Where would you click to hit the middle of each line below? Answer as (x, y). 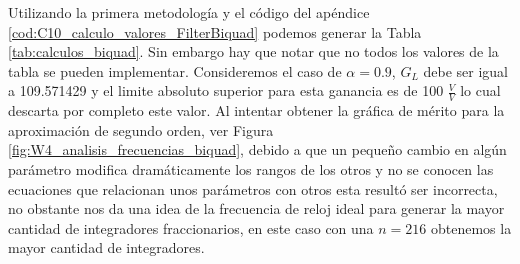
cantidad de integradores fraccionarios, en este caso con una (191, 227)
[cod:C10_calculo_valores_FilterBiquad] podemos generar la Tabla (215, 31)
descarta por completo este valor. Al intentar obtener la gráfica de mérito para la (256, 110)
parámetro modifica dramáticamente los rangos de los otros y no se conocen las (251, 168)
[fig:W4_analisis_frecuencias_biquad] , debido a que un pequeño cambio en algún (257, 149)
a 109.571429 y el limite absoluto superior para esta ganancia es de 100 (226, 90)
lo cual (480, 90)
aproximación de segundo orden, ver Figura (141, 129)
